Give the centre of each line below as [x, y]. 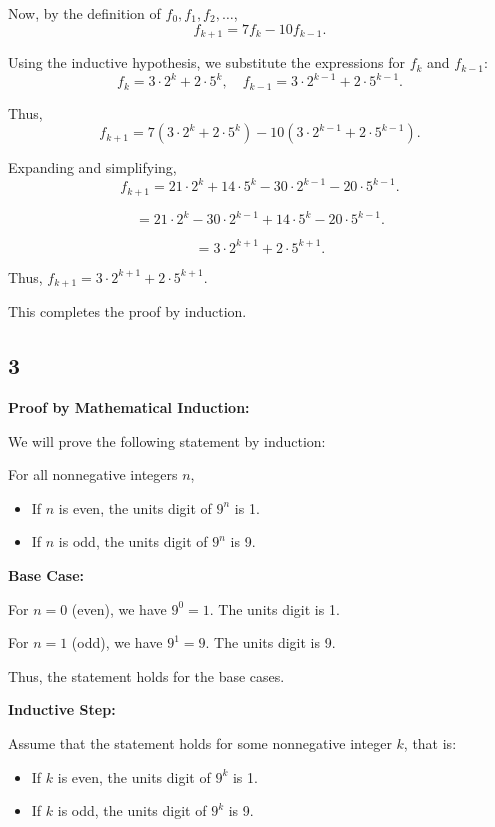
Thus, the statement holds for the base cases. [146, 675]
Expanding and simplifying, [92, 167]
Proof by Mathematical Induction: [129, 406]
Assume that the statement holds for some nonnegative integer [200, 742]
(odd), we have [117, 642]
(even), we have [119, 608]
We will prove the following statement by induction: [167, 440]
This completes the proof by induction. [127, 311]
